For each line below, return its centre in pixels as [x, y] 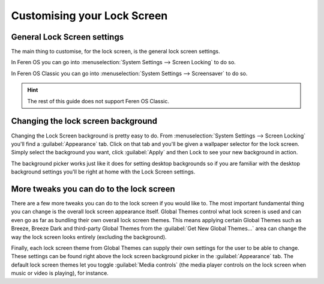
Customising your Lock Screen [89, 16]
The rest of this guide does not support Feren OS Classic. [98, 101]
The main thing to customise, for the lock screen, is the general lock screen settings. [115, 52]
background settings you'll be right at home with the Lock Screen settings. [103, 172]
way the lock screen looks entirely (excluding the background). [89, 237]
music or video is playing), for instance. [60, 273]
